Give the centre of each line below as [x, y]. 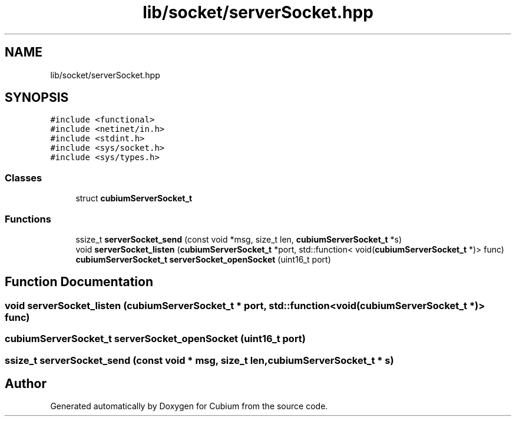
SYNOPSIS [37, 98]
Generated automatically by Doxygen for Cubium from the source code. [189, 406]
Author [26, 383]
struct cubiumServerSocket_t [134, 198]
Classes [24, 178]
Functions [28, 219]
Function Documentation [79, 282]
